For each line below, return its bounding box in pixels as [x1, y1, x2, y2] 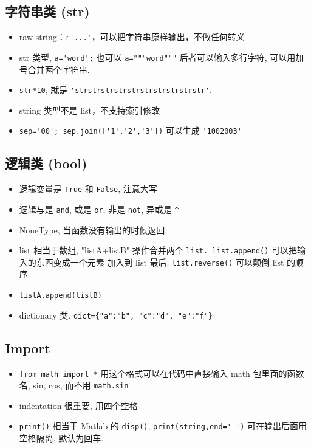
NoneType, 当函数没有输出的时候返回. [19, 223, 168, 236]
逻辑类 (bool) [5, 154, 87, 173]
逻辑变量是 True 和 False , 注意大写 [19, 182, 157, 195]
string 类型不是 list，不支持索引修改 [19, 103, 160, 116]
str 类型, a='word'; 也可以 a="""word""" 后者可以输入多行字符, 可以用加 [19, 50, 304, 63]
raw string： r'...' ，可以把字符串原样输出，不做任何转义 [19, 30, 245, 43]
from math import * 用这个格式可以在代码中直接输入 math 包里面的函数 [19, 367, 304, 379]
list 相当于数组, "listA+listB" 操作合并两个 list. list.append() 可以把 [19, 244, 298, 257]
